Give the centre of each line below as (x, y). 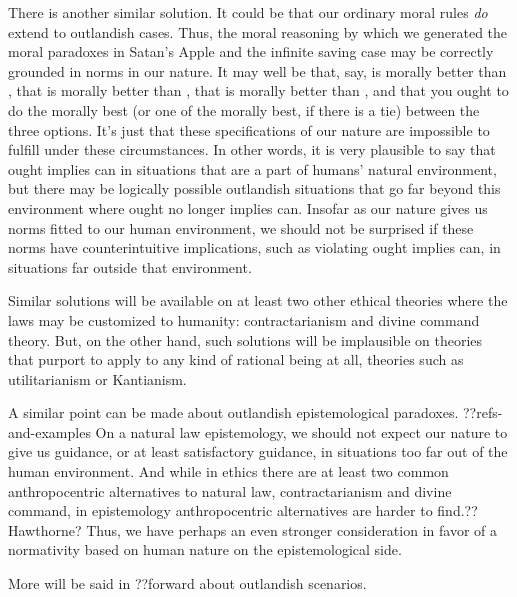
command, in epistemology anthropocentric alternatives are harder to (220, 510)
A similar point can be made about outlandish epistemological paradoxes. (233, 412)
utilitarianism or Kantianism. (97, 378)
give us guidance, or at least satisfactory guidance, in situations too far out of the (258, 451)
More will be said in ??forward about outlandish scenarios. (187, 583)
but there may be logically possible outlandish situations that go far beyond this (254, 188)
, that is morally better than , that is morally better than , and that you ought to (258, 90)
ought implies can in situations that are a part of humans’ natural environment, (252, 168)
